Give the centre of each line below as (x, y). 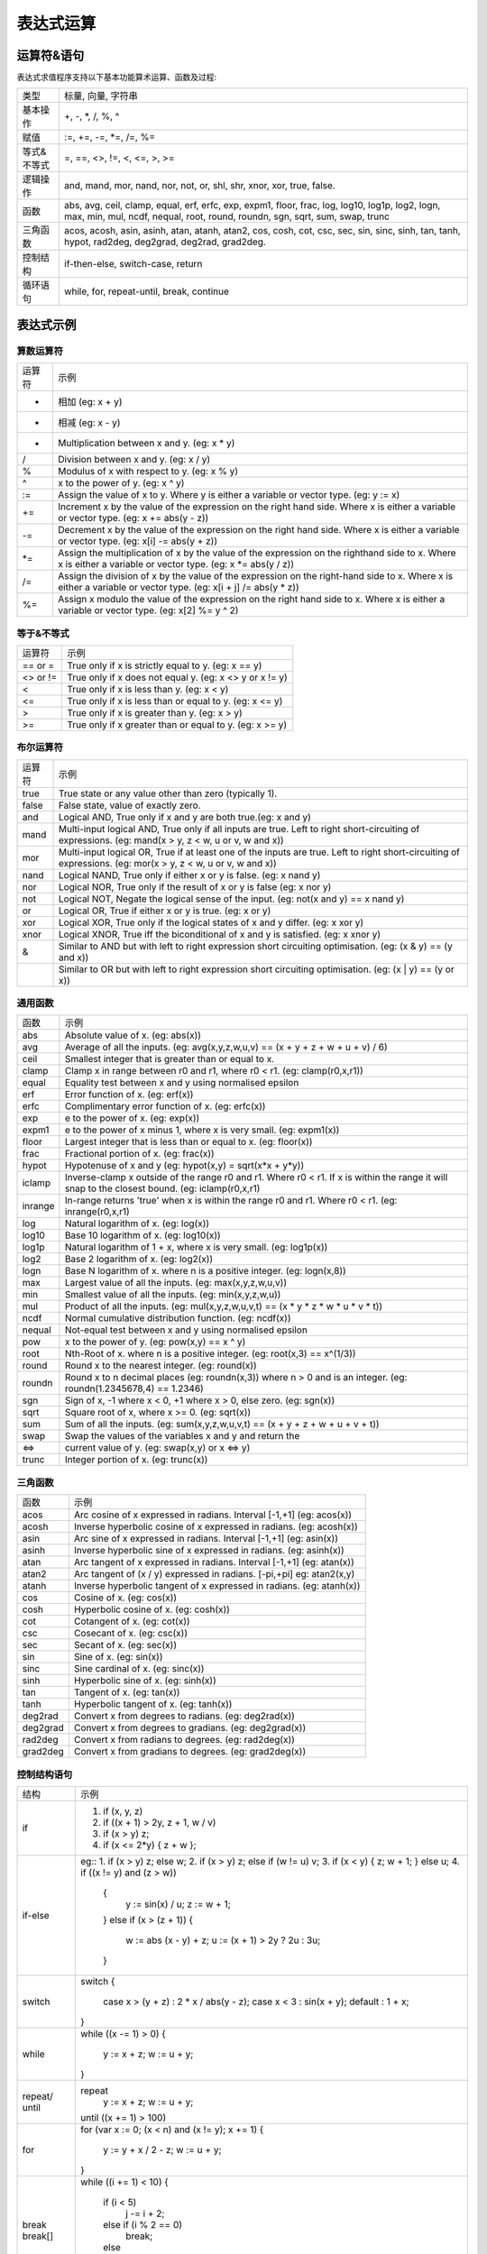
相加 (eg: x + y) (90, 402)
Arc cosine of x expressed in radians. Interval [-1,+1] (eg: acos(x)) (212, 1515)
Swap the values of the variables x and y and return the (182, 1436)
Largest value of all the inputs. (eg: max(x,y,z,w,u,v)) (176, 1283)
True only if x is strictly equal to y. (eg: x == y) (165, 665)
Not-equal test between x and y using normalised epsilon (186, 1330)
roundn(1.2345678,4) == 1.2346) (134, 1388)
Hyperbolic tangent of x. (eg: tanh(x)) (153, 1704)
